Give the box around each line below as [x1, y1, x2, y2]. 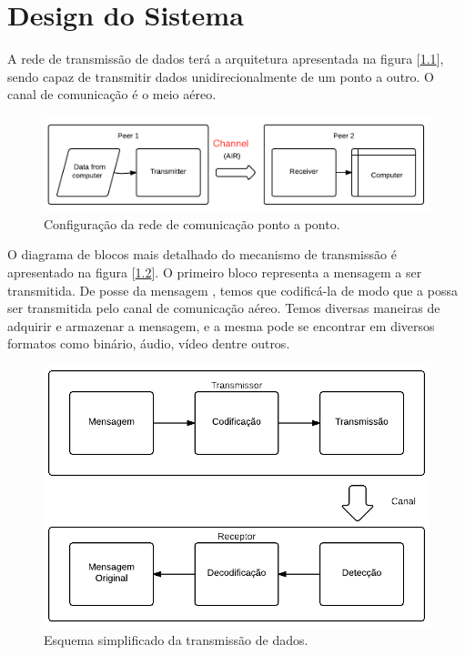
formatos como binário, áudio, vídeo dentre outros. [7, 334, 290, 353]
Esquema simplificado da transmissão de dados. [44, 630, 308, 649]
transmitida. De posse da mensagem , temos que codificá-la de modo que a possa [7, 280, 458, 299]
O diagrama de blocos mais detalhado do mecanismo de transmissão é [7, 245, 397, 264]
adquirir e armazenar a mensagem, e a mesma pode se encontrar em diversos [7, 316, 435, 335]
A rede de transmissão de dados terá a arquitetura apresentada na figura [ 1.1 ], [7, 49, 444, 68]
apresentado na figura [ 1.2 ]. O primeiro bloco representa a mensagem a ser [7, 263, 422, 282]
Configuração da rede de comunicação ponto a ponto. [44, 214, 340, 233]
